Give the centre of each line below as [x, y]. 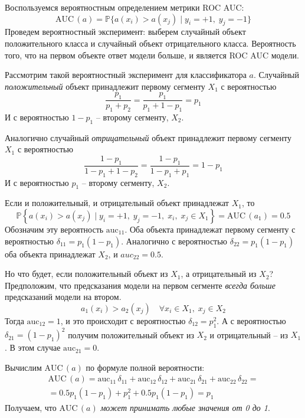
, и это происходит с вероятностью [123, 320]
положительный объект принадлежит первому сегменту [105, 86]
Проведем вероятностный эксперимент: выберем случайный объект [125, 32]
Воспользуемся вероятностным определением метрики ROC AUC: [124, 7]
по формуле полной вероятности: [145, 367]
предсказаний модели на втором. [63, 297]
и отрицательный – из [249, 334]
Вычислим [23, 367]
